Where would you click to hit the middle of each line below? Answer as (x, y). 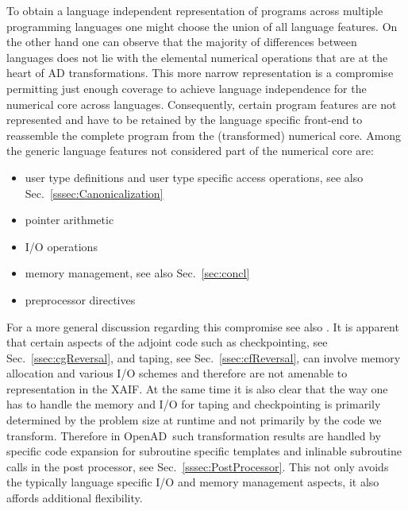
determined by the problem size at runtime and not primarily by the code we (194, 420)
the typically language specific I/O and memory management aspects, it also (193, 482)
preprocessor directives (80, 299)
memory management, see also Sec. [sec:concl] (137, 273)
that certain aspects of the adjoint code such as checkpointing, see (167, 342)
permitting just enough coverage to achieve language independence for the (187, 88)
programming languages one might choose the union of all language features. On (202, 26)
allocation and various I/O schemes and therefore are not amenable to (177, 373)
